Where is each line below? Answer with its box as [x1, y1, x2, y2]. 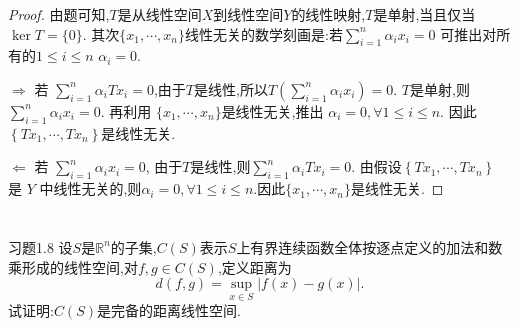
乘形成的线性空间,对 [8, 256, 138, 277]
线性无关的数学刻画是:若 [185, 23, 343, 44]
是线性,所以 [194, 78, 268, 99]
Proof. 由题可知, [8, 4, 110, 24]
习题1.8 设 [8, 236, 73, 257]
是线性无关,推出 [221, 100, 324, 121]
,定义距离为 [217, 256, 292, 277]
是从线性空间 [117, 4, 202, 24]
